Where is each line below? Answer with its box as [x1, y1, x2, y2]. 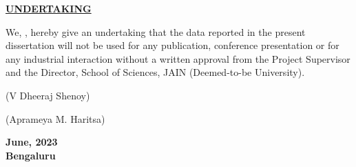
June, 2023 [6, 135, 58, 149]
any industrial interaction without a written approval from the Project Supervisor [6, 51, 350, 66]
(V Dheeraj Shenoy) [6, 88, 90, 102]
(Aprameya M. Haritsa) [6, 111, 105, 126]
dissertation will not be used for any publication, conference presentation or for [6, 38, 339, 52]
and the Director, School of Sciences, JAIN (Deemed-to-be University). [6, 65, 305, 79]
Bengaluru [6, 148, 56, 162]
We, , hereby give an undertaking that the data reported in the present [6, 24, 306, 39]
